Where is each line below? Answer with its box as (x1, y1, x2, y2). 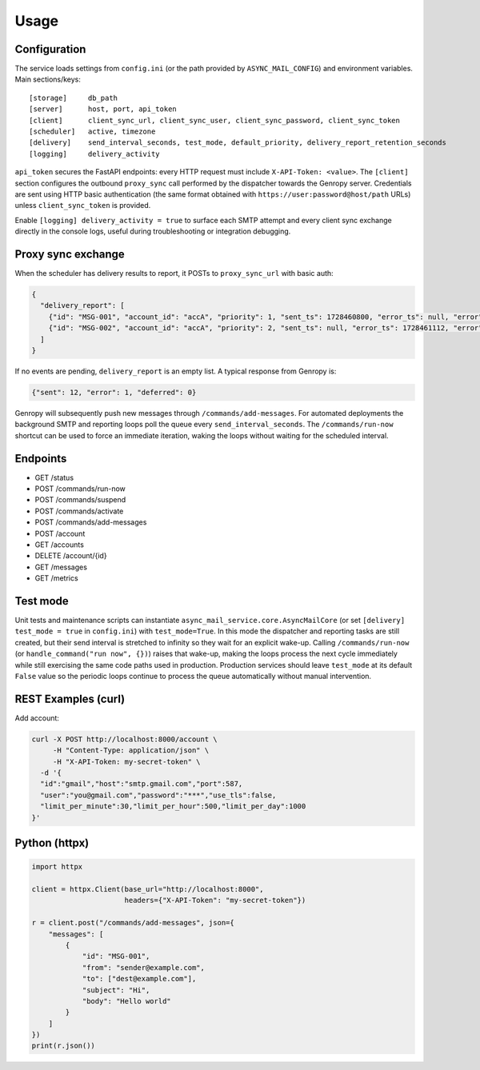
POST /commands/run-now (34, 484, 126, 493)
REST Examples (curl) (14, 692, 126, 705)
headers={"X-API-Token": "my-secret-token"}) (124, 896, 306, 905)
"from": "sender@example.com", (82, 963, 206, 972)
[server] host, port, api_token (29, 105, 178, 114)
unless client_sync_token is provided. (14, 201, 151, 210)
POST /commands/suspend (34, 495, 126, 505)
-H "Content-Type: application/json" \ (52, 746, 210, 755)
